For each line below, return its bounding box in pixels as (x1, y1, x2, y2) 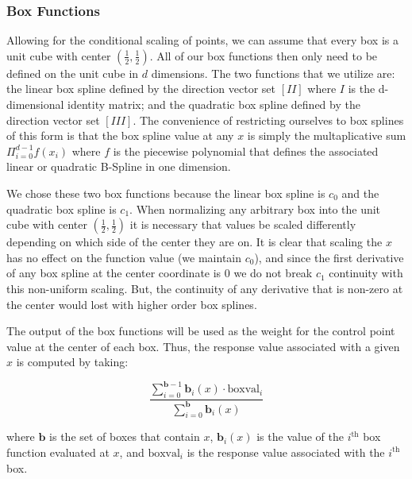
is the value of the (256, 428, 344, 445)
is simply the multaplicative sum (247, 127, 406, 144)
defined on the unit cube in (6, 64, 139, 81)
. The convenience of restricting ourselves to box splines (133, 111, 404, 128)
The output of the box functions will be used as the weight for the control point (6, 323, 395, 339)
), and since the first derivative (254, 249, 404, 265)
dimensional (6, 96, 64, 112)
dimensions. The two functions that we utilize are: (151, 64, 395, 81)
